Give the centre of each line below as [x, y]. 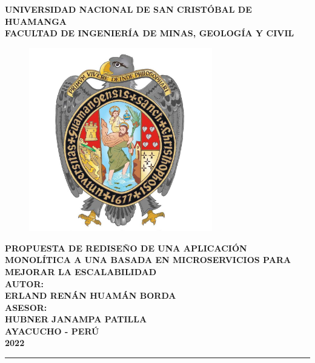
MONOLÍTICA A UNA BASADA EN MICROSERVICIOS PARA [148, 260]
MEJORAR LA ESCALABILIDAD [81, 271]
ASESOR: [26, 307]
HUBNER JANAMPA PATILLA [76, 319]
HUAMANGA [36, 21]
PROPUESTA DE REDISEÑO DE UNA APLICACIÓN [126, 248]
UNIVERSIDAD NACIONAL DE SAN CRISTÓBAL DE [128, 9]
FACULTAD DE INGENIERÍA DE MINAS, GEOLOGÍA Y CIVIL [150, 33]
